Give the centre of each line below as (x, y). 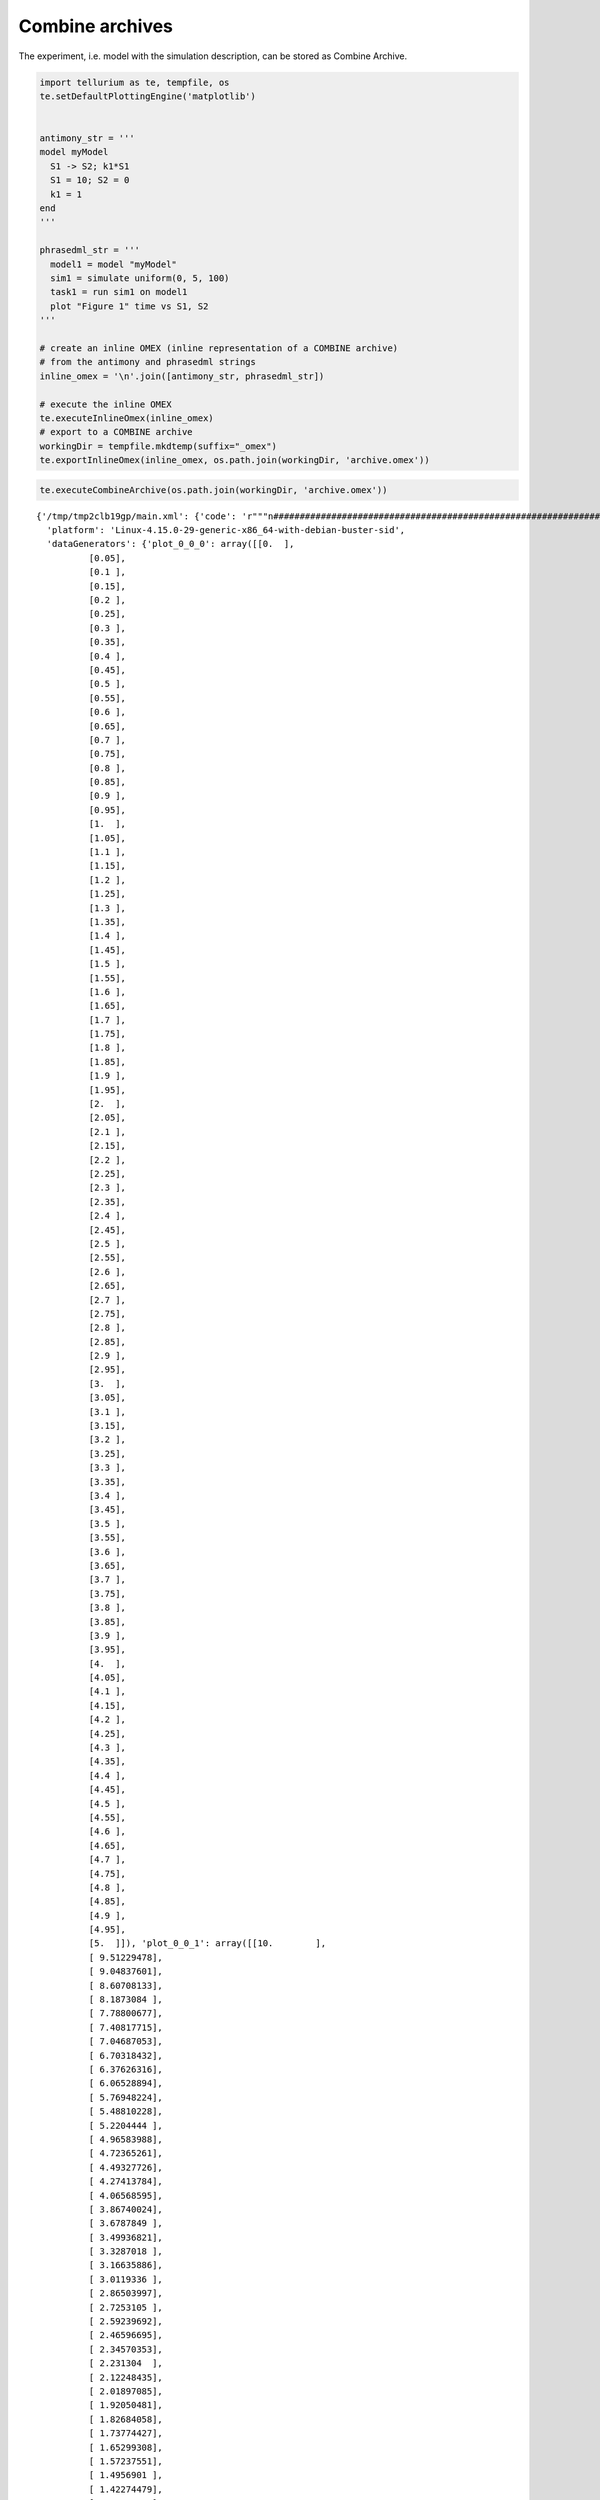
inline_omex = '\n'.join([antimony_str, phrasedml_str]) (182, 376)
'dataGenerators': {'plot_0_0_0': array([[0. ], (170, 544)
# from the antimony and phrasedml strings (148, 362)
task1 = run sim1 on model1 (119, 292)
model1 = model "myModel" (113, 264)
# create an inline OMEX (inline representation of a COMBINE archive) (219, 348)
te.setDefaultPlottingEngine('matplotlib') (148, 96)
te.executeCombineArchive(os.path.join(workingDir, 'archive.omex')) (213, 489)
